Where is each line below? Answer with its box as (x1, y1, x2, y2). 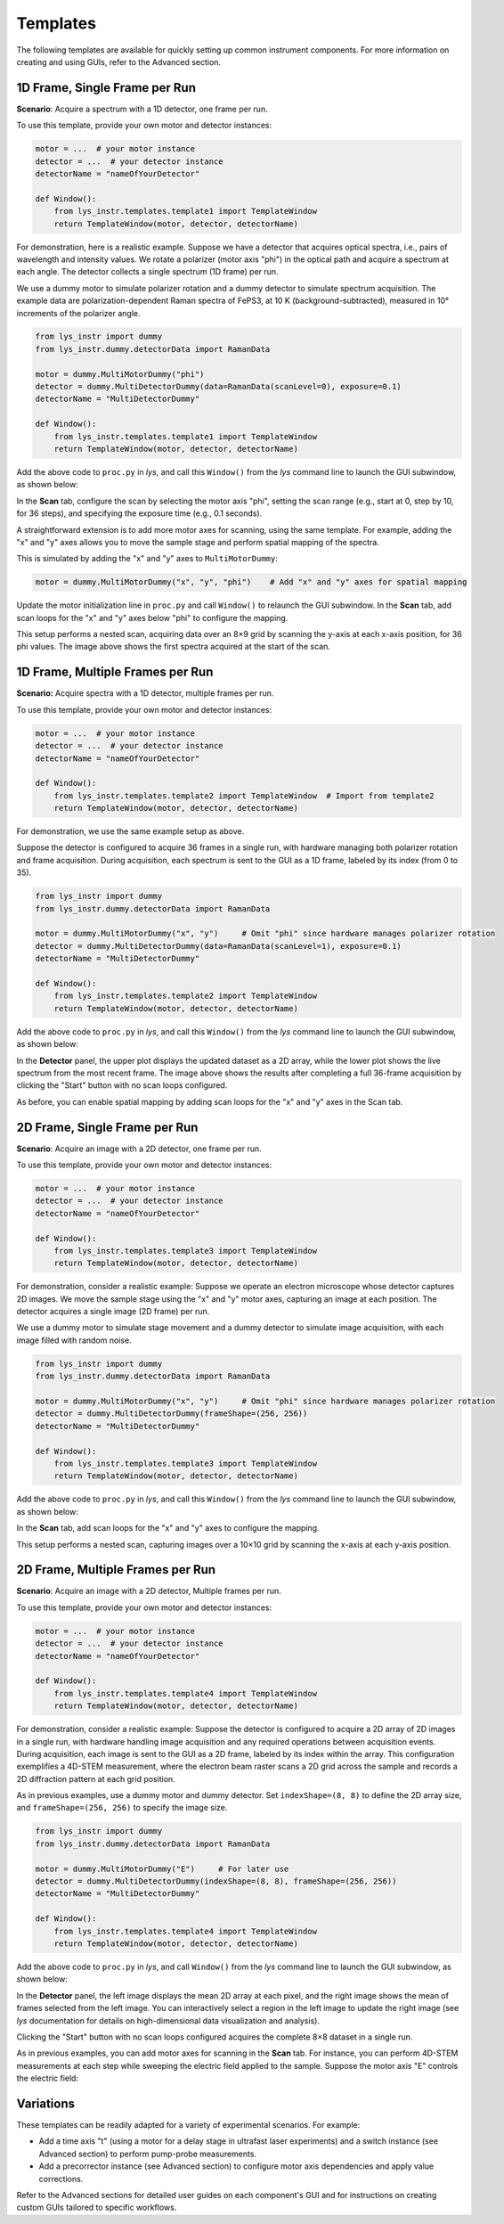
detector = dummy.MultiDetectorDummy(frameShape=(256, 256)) (35, 1409, 308, 1419)
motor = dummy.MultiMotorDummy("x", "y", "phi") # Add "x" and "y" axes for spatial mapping (35, 577, 467, 587)
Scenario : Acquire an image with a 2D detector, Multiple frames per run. (16, 1586, 281, 1597)
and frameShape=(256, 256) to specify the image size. (16, 1803, 228, 1813)
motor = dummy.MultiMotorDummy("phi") (35, 369, 205, 379)
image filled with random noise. (16, 1335, 133, 1345)
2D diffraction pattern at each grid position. (16, 1773, 175, 1784)
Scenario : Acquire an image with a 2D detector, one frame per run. (16, 1143, 262, 1154)
